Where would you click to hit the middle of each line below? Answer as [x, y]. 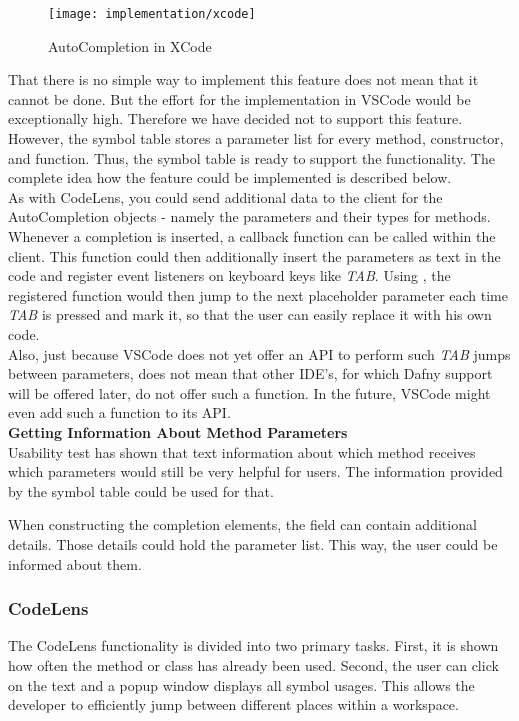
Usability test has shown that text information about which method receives [242, 451]
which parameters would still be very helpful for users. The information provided [255, 471]
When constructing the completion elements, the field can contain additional [242, 524]
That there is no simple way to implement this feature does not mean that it [243, 79]
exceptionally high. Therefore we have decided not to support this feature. [235, 118]
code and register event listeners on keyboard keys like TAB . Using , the [229, 275]
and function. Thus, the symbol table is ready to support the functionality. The [251, 157]
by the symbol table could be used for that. [141, 490]
